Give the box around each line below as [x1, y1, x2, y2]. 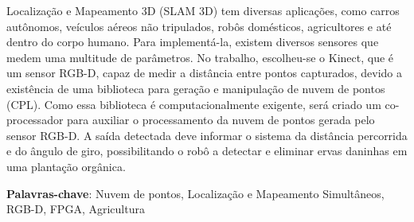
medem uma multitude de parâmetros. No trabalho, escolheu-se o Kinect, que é [6, 49, 394, 65]
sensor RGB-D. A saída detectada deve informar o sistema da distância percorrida [6, 127, 408, 143]
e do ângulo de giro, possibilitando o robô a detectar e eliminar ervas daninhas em [6, 142, 408, 159]
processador [6, 111, 64, 128]
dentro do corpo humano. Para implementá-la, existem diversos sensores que [6, 33, 379, 50]
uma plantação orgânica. [6, 158, 126, 174]
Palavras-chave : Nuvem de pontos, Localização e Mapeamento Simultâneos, [6, 185, 385, 201]
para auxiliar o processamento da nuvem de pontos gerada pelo [67, 111, 375, 128]
